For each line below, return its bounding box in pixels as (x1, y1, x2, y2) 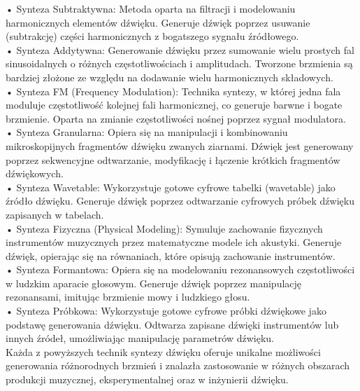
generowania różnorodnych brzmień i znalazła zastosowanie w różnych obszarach (6, 358, 350, 373)
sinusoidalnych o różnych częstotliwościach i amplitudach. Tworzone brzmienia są (6, 56, 353, 71)
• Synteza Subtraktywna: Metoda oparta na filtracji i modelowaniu (6, 1, 296, 15)
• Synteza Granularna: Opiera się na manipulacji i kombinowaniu (6, 125, 288, 139)
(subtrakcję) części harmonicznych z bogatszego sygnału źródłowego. (6, 29, 299, 43)
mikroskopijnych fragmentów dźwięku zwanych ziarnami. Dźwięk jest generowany (6, 138, 354, 153)
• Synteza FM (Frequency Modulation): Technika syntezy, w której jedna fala (6, 83, 341, 98)
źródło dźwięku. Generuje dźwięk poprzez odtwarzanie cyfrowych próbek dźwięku (6, 193, 354, 208)
